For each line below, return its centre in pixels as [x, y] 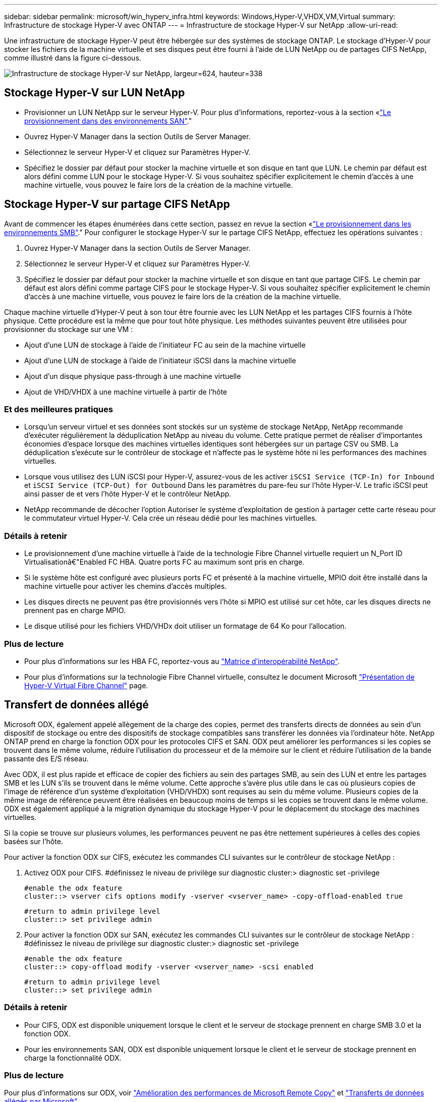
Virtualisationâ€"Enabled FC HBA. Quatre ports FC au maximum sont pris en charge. [164, 562]
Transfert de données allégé [76, 705]
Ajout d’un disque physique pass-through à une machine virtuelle [133, 376]
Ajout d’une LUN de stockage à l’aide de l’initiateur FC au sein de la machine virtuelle [165, 345]
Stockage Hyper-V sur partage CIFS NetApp [117, 204]
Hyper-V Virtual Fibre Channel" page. [86, 685]
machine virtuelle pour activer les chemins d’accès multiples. [126, 586]
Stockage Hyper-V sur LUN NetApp [95, 93]
